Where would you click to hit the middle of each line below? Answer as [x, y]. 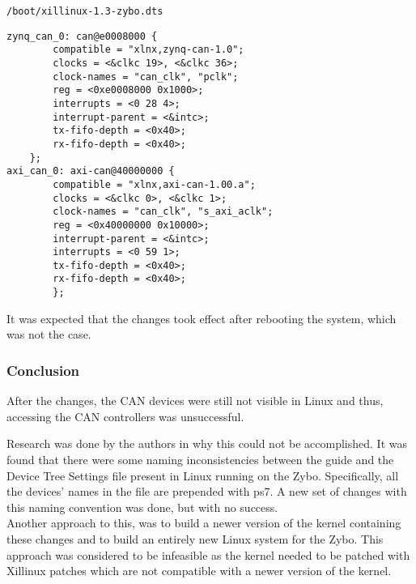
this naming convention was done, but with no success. [142, 507]
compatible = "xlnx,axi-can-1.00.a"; [154, 184]
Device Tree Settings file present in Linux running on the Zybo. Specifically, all [203, 475]
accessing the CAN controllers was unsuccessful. [125, 416]
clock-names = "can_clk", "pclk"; [146, 77]
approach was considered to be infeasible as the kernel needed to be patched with [208, 554]
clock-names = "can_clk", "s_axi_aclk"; [163, 212]
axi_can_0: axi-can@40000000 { [91, 171]
